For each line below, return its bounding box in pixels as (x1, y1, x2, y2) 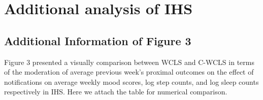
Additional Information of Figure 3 (4, 32, 191, 48)
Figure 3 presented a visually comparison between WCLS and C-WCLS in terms (4, 56, 254, 67)
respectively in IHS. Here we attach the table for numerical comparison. (4, 86, 227, 97)
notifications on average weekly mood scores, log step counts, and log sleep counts (4, 76, 259, 87)
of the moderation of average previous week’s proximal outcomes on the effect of (4, 66, 254, 77)
